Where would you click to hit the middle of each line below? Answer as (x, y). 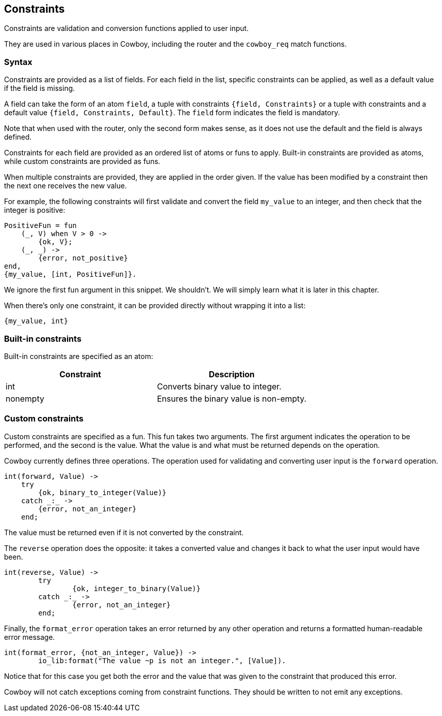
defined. (18, 137)
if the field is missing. (40, 88)
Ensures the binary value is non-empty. (232, 398)
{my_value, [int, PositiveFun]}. (70, 274)
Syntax (18, 62)
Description (232, 374)
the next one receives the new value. (66, 186)
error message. (30, 637)
